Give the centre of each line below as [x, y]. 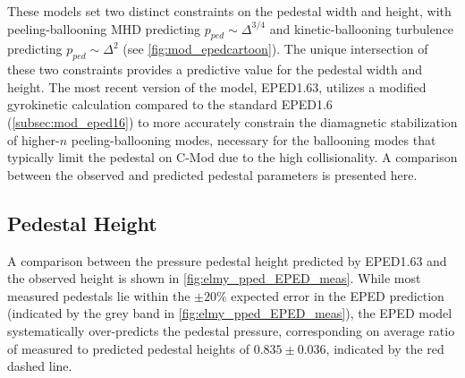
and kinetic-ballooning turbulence [362, 28]
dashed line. [40, 366]
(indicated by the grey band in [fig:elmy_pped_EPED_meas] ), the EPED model [230, 313]
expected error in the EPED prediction [338, 295]
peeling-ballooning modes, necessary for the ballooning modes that [254, 139]
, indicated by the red [385, 348]
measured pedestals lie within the [99, 295]
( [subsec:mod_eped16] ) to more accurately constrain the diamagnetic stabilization [232, 121]
